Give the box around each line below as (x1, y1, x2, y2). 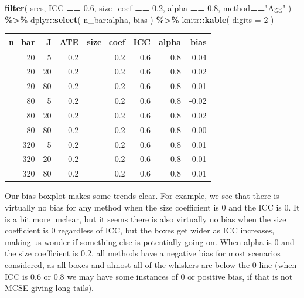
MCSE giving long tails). (5, 282, 94, 294)
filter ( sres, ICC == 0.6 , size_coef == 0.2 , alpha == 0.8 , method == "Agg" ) (5, 2, 292, 13)
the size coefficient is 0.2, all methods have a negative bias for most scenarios (5, 247, 281, 259)
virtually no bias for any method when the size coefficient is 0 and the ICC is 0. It (5, 201, 300, 213)
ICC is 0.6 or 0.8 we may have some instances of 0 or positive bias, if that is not (5, 270, 293, 282)
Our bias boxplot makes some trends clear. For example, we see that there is (5, 189, 279, 202)
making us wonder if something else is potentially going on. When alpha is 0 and (5, 235, 295, 248)
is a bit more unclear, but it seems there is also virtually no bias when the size (5, 212, 286, 225)
